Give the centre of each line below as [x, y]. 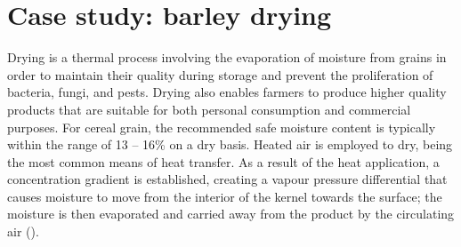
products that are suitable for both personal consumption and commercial [209, 109]
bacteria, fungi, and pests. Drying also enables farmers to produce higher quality [227, 92]
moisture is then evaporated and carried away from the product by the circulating [231, 214]
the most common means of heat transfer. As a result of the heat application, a [223, 161]
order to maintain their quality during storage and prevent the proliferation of [220, 74]
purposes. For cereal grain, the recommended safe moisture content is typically [222, 127]
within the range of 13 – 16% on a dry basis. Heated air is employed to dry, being [230, 144]
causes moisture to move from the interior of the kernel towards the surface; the [225, 196]
